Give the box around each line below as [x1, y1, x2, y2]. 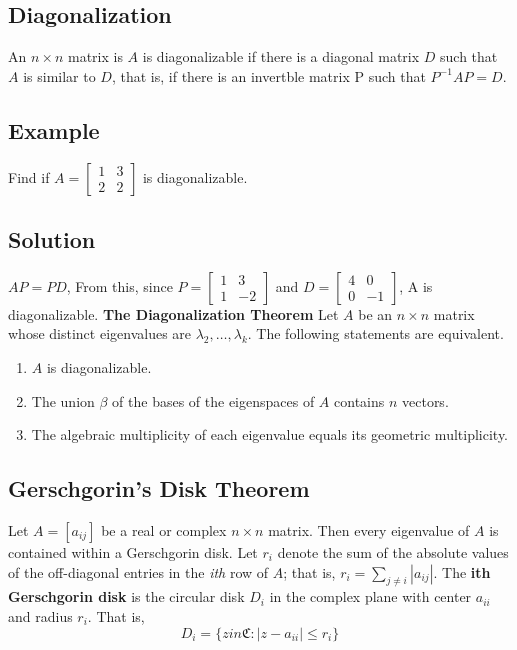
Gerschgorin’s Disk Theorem [8, 473, 310, 504]
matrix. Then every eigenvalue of [268, 519, 470, 540]
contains [334, 390, 385, 411]
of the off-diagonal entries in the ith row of [8, 561, 269, 582]
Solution [8, 223, 96, 254]
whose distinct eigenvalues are [8, 323, 192, 344]
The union [31, 390, 95, 411]
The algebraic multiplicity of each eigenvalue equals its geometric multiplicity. [31, 424, 509, 445]
